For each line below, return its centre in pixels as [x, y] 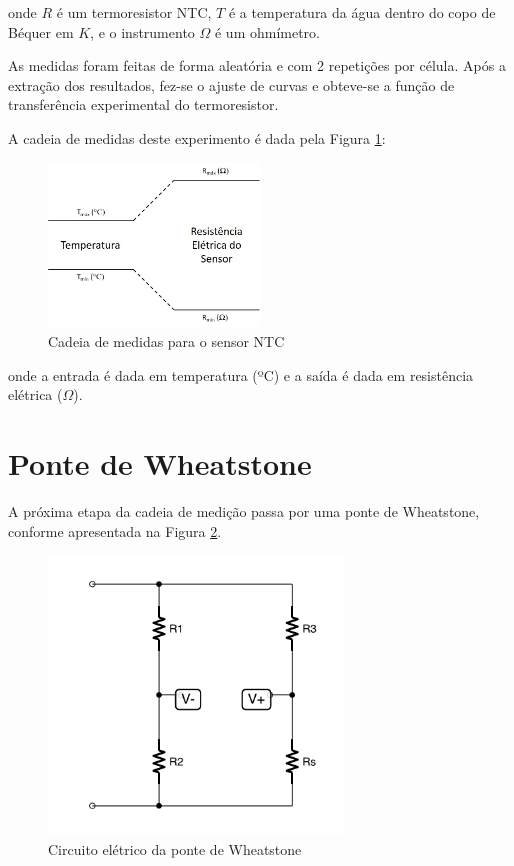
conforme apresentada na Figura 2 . [115, 530]
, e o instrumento [142, 31]
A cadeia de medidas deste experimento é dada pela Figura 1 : [197, 137]
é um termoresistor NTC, [134, 12]
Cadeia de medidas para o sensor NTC [166, 341]
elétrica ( [35, 394]
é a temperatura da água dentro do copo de [362, 12]
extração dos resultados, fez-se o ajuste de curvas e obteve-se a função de [231, 84]
